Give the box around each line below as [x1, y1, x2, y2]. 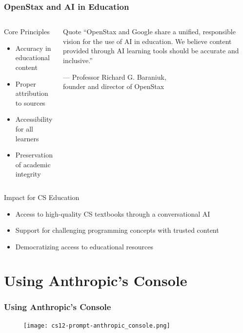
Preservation [15, 150, 53, 160]
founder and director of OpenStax [63, 81, 164, 91]
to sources [15, 97, 45, 108]
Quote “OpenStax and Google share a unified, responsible [63, 26, 236, 37]
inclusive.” [63, 55, 93, 65]
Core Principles [4, 26, 50, 37]
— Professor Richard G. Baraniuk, [63, 71, 166, 82]
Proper [15, 78, 36, 89]
